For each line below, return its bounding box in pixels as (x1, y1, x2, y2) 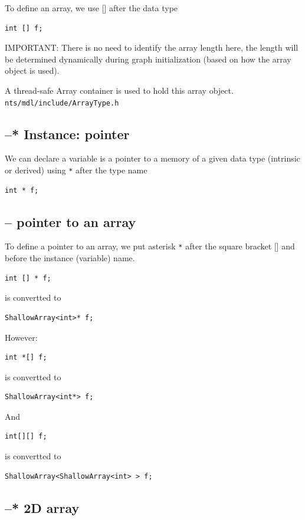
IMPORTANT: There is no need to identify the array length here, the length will (5, 41, 299, 54)
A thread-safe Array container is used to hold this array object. (5, 84, 234, 96)
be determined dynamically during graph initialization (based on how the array (5, 52, 291, 65)
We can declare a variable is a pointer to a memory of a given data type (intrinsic (5, 152, 300, 164)
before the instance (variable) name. (5, 252, 135, 264)
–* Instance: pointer (5, 124, 130, 143)
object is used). (5, 64, 60, 77)
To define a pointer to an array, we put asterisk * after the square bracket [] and (5, 240, 295, 252)
